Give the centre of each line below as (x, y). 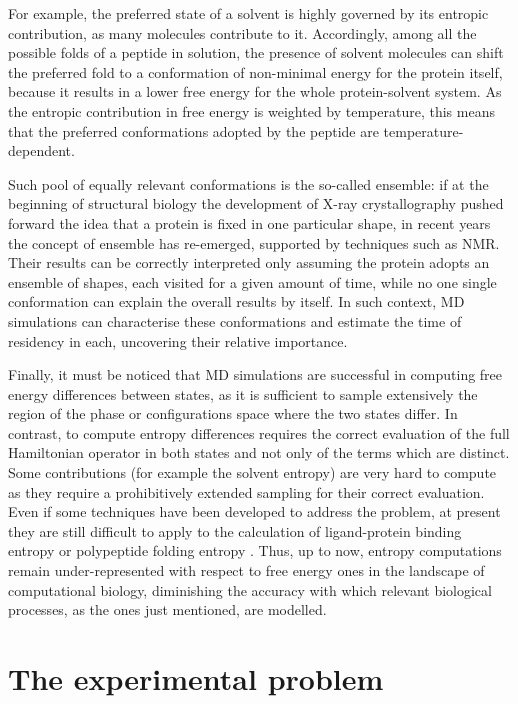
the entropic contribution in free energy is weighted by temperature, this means (251, 110)
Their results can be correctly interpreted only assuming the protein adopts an (249, 262)
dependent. (41, 150)
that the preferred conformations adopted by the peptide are (193, 130)
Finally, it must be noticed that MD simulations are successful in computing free (255, 374)
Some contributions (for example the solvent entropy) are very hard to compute (252, 472)
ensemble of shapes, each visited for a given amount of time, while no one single (252, 281)
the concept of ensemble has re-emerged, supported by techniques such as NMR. (254, 242)
